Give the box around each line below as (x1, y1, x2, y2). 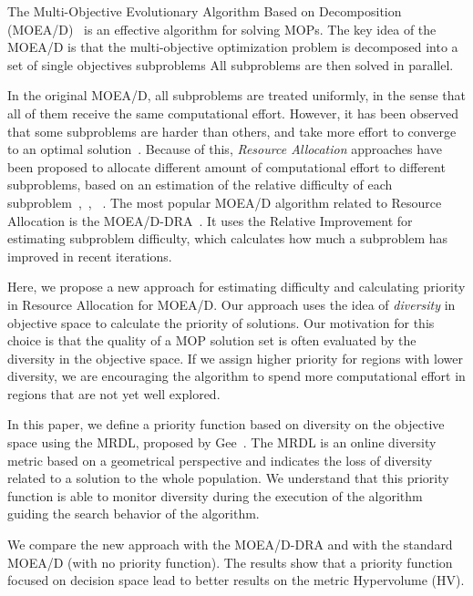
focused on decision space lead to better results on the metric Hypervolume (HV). (7, 570, 465, 590)
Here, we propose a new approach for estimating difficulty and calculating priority (7, 277, 466, 296)
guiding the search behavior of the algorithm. (7, 504, 260, 523)
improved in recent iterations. (7, 246, 172, 265)
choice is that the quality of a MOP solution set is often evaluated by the (7, 331, 416, 350)
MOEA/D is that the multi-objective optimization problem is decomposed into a (7, 37, 458, 57)
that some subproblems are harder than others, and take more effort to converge (7, 121, 457, 140)
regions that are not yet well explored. (7, 384, 221, 403)
